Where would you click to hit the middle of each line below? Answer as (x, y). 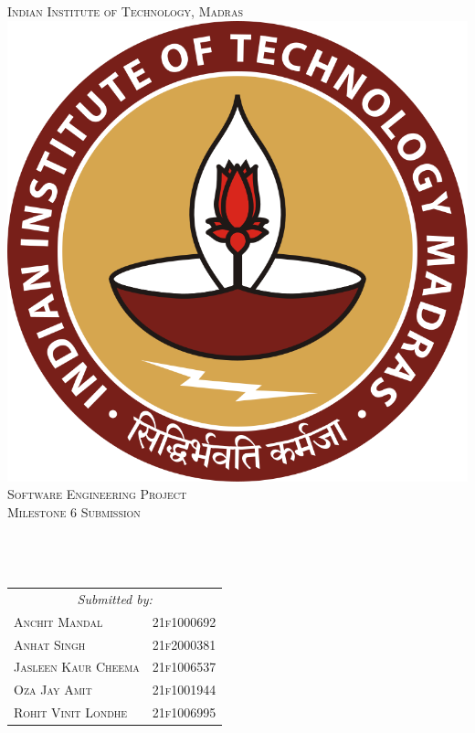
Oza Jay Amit (53, 690)
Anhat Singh (50, 644)
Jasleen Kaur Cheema (77, 667)
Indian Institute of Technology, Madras (126, 11)
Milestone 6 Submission (74, 511)
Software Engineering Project (97, 494)
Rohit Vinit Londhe (71, 712)
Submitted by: (115, 598)
